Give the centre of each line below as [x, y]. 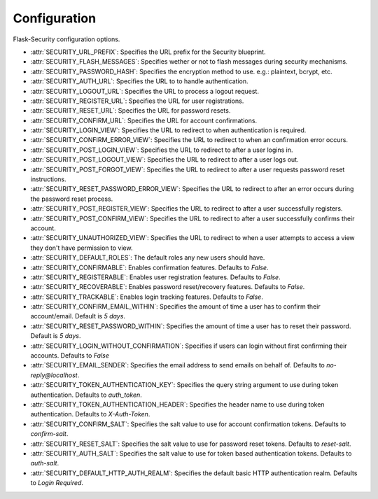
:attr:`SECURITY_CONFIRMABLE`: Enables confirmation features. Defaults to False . [149, 267]
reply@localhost [54, 375]
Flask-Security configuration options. [66, 39]
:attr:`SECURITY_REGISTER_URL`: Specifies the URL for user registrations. [137, 101]
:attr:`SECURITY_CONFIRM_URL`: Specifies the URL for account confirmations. [144, 120]
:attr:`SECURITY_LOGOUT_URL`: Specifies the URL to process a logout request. [145, 91]
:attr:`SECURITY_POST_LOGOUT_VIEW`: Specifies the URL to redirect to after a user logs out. [164, 160]
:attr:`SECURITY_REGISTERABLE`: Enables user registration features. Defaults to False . [155, 277]
